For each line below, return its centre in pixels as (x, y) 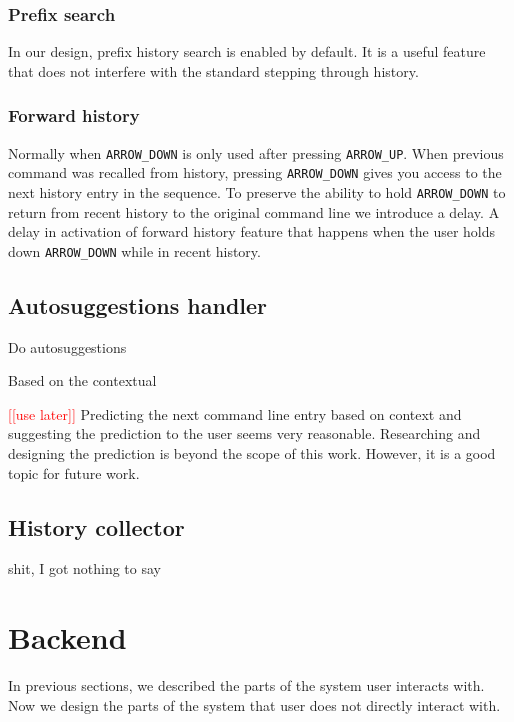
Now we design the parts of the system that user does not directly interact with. (254, 704)
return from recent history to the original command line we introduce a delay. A (254, 211)
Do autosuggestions (67, 346)
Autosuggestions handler (138, 304)
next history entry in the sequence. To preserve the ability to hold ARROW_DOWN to (257, 191)
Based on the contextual (82, 380)
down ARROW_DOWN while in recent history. (134, 250)
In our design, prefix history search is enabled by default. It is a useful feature (247, 51)
